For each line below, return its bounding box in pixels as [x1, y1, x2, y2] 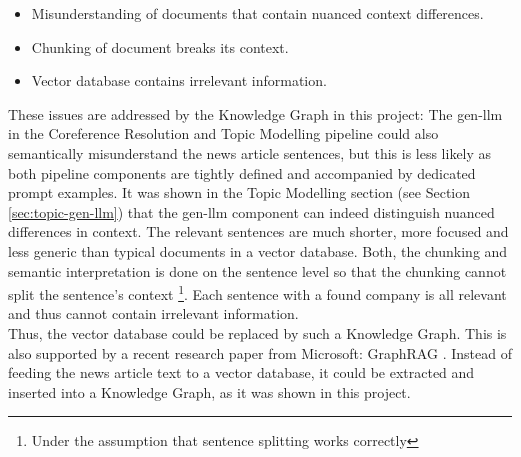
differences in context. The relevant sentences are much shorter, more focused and [8, 221, 509, 242]
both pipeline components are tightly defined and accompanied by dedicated [8, 162, 476, 183]
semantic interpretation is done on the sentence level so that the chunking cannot [8, 260, 507, 281]
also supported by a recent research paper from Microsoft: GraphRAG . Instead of [8, 342, 512, 363]
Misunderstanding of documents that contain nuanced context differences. [31, 3, 484, 23]
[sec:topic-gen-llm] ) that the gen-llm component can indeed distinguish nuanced [8, 201, 495, 222]
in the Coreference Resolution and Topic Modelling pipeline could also [8, 123, 439, 144]
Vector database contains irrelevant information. [31, 70, 327, 91]
